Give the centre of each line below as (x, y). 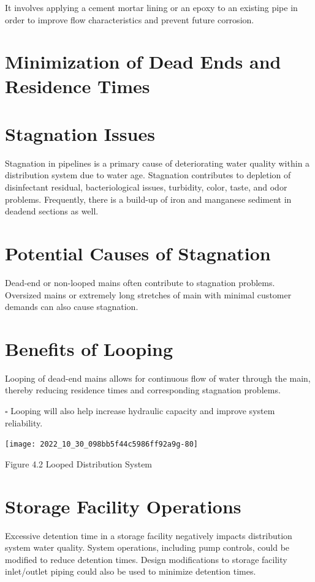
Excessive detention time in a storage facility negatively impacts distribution (149, 535)
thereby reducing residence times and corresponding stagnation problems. (143, 390)
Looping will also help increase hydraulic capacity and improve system (143, 411)
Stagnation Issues (80, 133)
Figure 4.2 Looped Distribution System (79, 463)
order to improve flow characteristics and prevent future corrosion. (130, 19)
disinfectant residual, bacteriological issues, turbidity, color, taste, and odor (146, 187)
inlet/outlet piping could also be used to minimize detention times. (131, 571)
